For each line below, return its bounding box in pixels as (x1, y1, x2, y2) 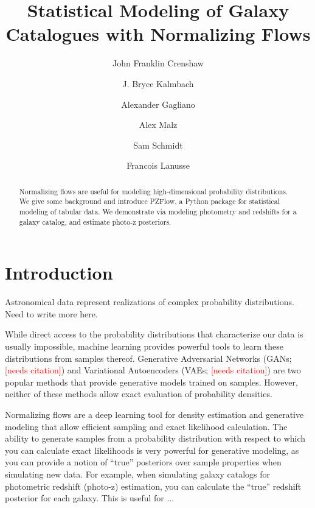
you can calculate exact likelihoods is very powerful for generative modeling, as (5, 443, 299, 456)
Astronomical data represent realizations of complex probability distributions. (5, 295, 294, 308)
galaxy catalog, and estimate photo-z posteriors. (19, 216, 171, 227)
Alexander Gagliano (121, 97, 195, 110)
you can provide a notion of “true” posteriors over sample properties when (5, 456, 282, 468)
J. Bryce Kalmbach (122, 77, 194, 90)
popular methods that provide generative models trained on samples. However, (5, 375, 298, 388)
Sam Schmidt (133, 138, 183, 151)
